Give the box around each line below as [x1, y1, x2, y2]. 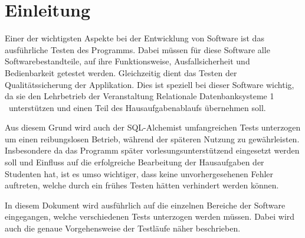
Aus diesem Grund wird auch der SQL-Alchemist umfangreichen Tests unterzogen [5, 121, 301, 133]
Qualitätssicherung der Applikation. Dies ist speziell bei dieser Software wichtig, [5, 78, 294, 90]
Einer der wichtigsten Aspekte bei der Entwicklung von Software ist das [5, 32, 264, 44]
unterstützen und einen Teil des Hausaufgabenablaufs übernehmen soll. [8, 101, 266, 113]
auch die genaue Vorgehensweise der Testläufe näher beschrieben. [5, 222, 241, 234]
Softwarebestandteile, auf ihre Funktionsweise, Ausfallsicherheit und [5, 55, 250, 67]
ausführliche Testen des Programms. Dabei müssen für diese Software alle [5, 43, 270, 56]
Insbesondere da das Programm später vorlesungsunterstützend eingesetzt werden [5, 144, 300, 157]
